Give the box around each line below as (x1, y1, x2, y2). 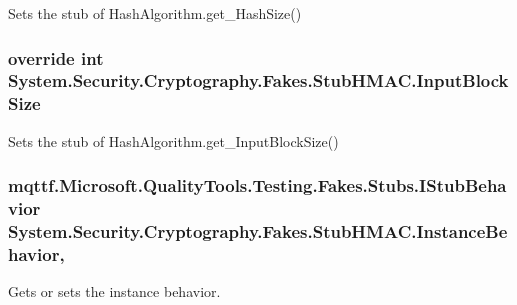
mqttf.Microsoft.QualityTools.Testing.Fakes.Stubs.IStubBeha (8, 173, 507, 198)
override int (8, 45, 104, 70)
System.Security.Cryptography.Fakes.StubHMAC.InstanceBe (8, 219, 508, 244)
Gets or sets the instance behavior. (8, 281, 221, 302)
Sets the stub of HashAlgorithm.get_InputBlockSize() (8, 130, 339, 151)
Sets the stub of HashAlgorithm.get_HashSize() (8, 3, 302, 23)
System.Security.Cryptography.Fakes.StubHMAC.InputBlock (8, 68, 509, 93)
